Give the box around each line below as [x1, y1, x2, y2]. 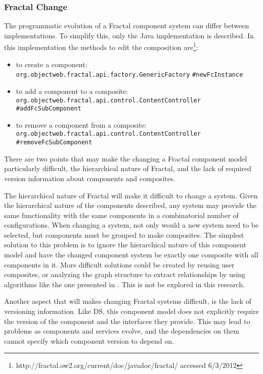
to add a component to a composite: [16, 85, 128, 96]
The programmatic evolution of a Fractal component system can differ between [4, 20, 249, 31]
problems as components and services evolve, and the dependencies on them [4, 326, 239, 336]
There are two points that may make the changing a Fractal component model [4, 153, 247, 164]
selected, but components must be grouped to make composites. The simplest [4, 229, 244, 240]
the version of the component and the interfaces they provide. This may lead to [4, 315, 250, 326]
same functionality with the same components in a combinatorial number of [4, 209, 239, 220]
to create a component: [16, 59, 87, 69]
